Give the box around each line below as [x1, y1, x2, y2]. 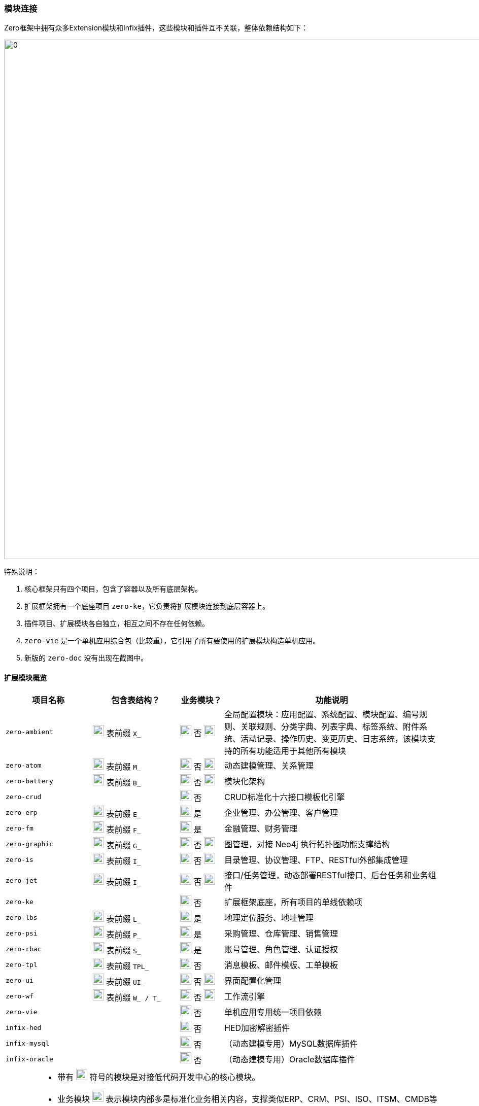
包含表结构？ [111, 695, 160, 705]
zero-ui [6, 976, 33, 984]
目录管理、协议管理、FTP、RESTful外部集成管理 [224, 855, 408, 866]
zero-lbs [6, 913, 38, 921]
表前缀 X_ [106, 728, 141, 739]
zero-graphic [6, 840, 53, 848]
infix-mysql [6, 1039, 50, 1047]
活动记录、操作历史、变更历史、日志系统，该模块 [241, 733, 428, 744]
